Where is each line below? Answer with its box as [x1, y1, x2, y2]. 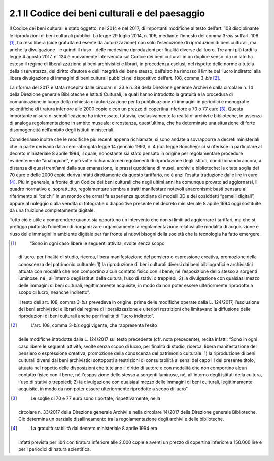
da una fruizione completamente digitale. [9, 207, 95, 213]
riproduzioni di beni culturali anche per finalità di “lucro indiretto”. [18, 313, 155, 319]
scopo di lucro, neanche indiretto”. [18, 289, 90, 295]
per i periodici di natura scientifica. [18, 446, 91, 452]
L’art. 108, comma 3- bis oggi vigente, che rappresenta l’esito [30, 322, 157, 328]
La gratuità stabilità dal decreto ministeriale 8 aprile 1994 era [30, 425, 157, 432]
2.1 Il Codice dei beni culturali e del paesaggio [9, 8, 205, 19]
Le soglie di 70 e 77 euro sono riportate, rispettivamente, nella [30, 395, 161, 401]
